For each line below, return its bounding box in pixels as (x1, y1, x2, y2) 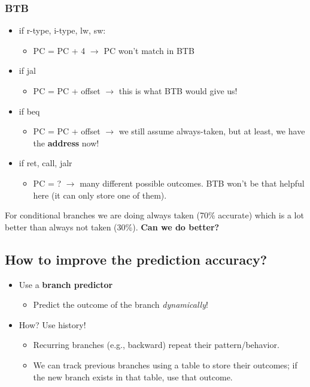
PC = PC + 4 (33, 44, 86, 56)
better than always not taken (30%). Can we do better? (5, 220, 220, 233)
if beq (19, 104, 40, 117)
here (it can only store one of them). (33, 188, 167, 201)
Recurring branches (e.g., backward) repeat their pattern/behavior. (33, 338, 279, 351)
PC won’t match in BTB (104, 44, 194, 56)
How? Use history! (19, 318, 86, 331)
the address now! (33, 136, 99, 149)
